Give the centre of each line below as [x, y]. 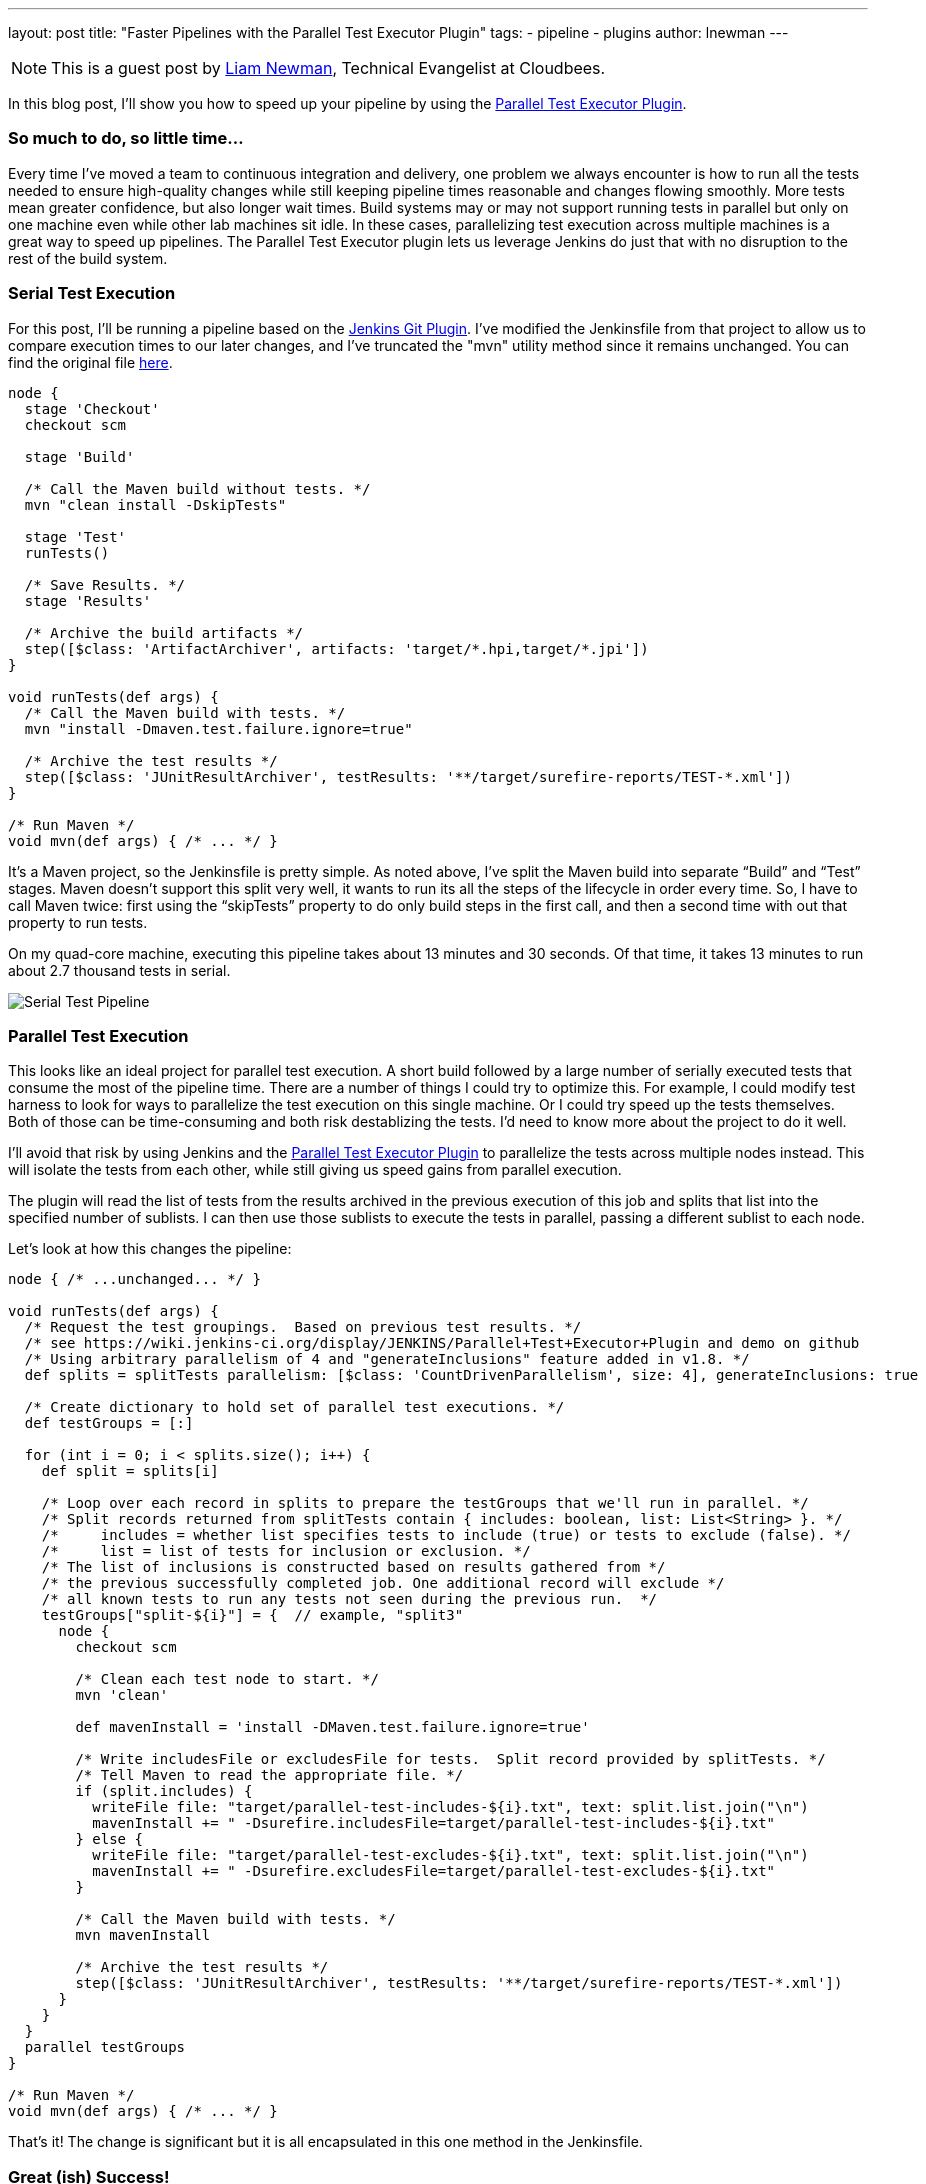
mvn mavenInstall [143, 1935]
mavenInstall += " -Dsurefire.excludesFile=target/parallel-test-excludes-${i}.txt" [434, 1871]
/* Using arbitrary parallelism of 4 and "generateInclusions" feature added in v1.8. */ [387, 1359]
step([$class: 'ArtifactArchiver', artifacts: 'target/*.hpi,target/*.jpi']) [336, 648]
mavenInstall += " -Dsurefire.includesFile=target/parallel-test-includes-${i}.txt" [434, 1823]
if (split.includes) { [164, 1791]
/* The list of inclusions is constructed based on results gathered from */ [353, 1567]
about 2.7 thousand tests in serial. [119, 970]
